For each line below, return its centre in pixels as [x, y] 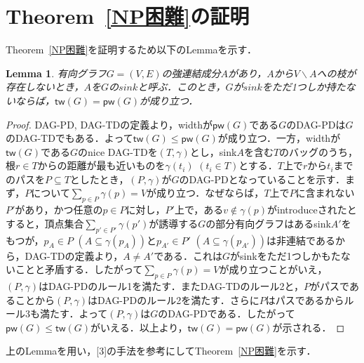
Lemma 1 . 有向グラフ [56, 73]
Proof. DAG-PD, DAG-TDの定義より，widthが [109, 124]
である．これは [188, 255]
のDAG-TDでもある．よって [69, 138]
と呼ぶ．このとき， [182, 87]
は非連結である [301, 240]
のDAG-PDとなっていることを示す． [262, 179]
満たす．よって [74, 313]
